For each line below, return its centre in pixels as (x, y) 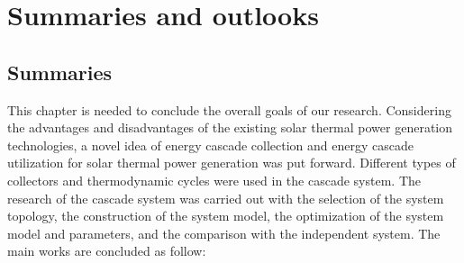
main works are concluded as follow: (107, 251)
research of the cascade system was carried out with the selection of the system (226, 198)
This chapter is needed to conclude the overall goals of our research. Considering (229, 109)
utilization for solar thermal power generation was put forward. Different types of (232, 163)
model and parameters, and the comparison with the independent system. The (224, 233)
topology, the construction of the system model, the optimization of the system (226, 216)
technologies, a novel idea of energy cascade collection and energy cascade (210, 145)
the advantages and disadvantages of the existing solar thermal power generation (230, 127)
